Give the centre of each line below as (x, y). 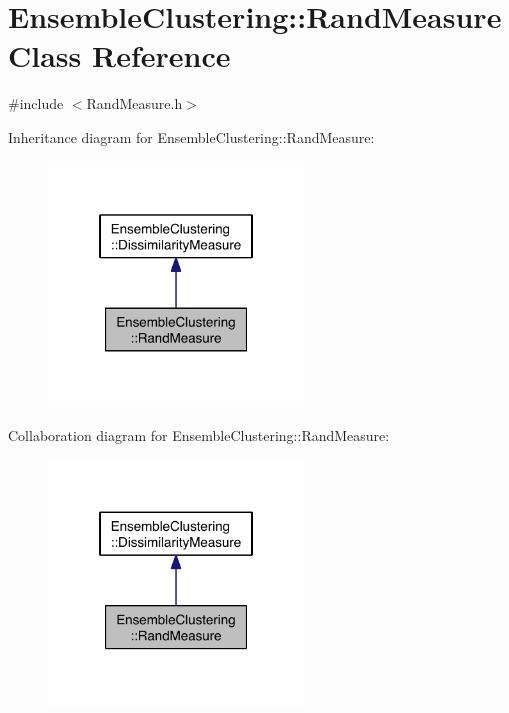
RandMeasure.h (134, 103)
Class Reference (119, 55)
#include (36, 103)
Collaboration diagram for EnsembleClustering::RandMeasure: (199, 434)
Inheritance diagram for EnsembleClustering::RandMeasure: (191, 136)
